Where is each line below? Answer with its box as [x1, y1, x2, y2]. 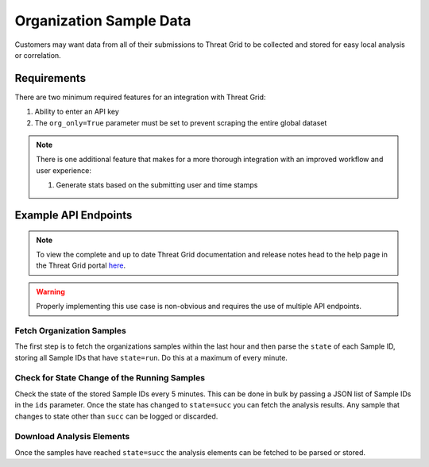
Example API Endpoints [14, 209, 133, 222]
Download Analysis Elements [14, 431, 130, 442]
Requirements [14, 71, 87, 85]
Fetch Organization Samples [14, 325, 126, 336]
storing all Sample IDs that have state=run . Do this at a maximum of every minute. [14, 353, 288, 362]
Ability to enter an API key [34, 107, 119, 117]
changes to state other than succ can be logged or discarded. [14, 411, 218, 421]
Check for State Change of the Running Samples [14, 372, 206, 384]
